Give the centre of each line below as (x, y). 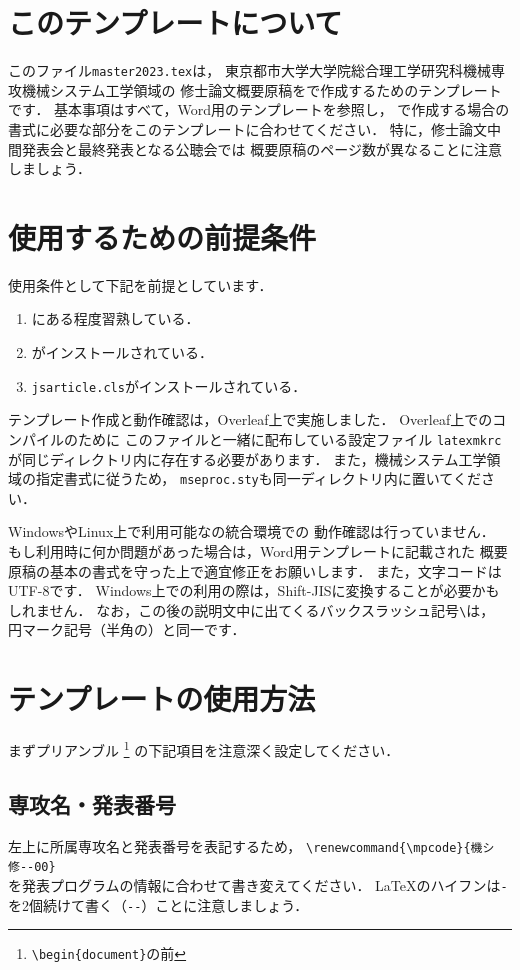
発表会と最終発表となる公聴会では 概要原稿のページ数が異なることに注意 (261, 148)
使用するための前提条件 (162, 236)
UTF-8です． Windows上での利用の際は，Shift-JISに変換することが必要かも (254, 590)
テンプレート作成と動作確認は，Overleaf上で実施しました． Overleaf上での (250, 419)
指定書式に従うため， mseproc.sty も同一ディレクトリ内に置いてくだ (258, 478)
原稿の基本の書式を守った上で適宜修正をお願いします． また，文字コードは (255, 570)
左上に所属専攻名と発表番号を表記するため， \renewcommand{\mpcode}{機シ (251, 845)
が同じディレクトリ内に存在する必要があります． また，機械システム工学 (247, 458)
